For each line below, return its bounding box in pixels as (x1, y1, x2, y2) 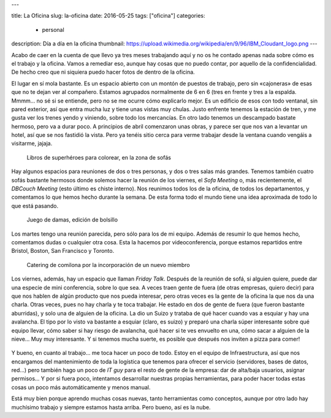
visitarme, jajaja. (11, 140, 53, 147)
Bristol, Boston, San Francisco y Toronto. (11, 247, 115, 255)
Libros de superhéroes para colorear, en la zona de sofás (26, 153, 172, 161)
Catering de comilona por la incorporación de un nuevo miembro (26, 261, 190, 268)
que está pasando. (11, 202, 59, 209)
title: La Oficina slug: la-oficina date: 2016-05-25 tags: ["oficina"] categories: (11, 12, 205, 20)
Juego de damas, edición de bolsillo (26, 216, 118, 223)
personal (42, 26, 64, 33)
